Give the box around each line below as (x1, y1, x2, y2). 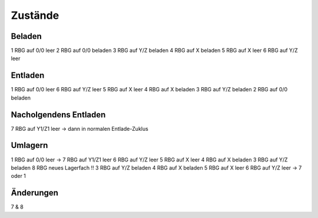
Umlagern (11, 140, 48, 150)
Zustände (11, 9, 59, 22)
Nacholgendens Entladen (11, 110, 106, 120)
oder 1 (11, 173, 26, 180)
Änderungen (11, 188, 59, 198)
